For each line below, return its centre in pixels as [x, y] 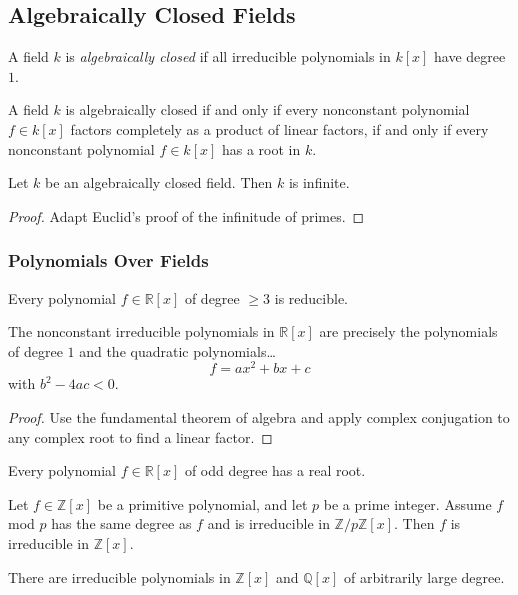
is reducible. [311, 297]
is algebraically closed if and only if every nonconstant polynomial [267, 109]
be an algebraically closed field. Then [159, 182]
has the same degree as [121, 523]
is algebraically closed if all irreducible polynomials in [228, 56]
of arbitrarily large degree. [424, 576]
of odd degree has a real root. [275, 470]
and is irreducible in [268, 523]
